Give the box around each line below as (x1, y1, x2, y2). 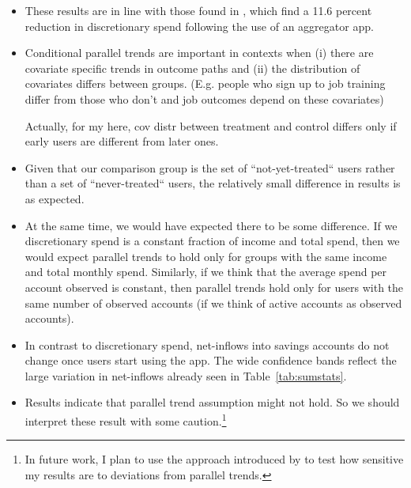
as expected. (25, 190, 85, 206)
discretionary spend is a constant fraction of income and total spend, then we (25, 233, 400, 249)
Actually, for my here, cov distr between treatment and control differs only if (25, 117, 397, 134)
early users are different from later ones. (25, 133, 219, 149)
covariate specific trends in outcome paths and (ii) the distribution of (25, 59, 360, 76)
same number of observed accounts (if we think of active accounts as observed (25, 294, 402, 311)
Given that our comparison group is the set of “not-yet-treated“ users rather (25, 159, 395, 176)
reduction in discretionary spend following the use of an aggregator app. (25, 17, 374, 34)
